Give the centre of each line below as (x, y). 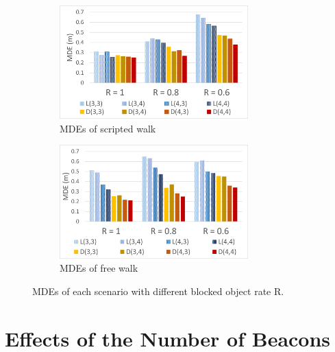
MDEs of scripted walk (108, 128)
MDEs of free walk (99, 268)
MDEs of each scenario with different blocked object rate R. (158, 291)
